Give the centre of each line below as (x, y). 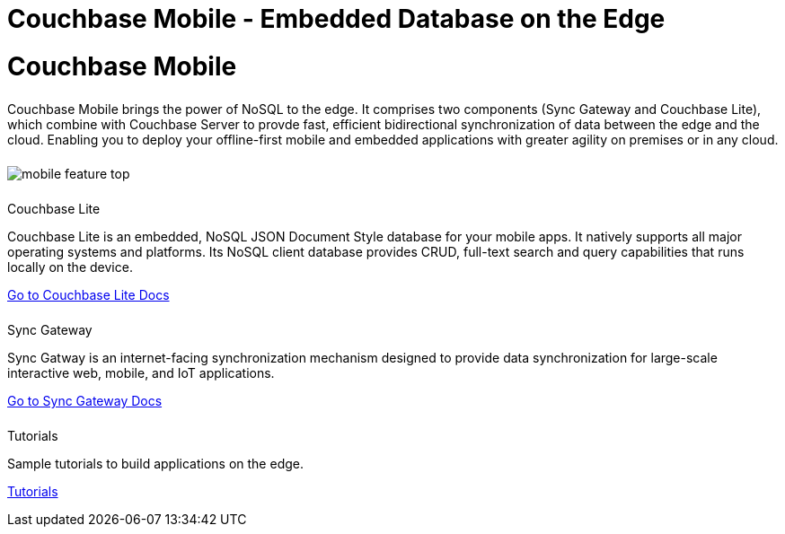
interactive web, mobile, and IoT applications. (141, 373)
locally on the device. (70, 267)
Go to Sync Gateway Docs (85, 401)
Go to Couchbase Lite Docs (88, 295)
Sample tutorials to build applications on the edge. (155, 463)
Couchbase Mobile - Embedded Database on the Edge (336, 19)
